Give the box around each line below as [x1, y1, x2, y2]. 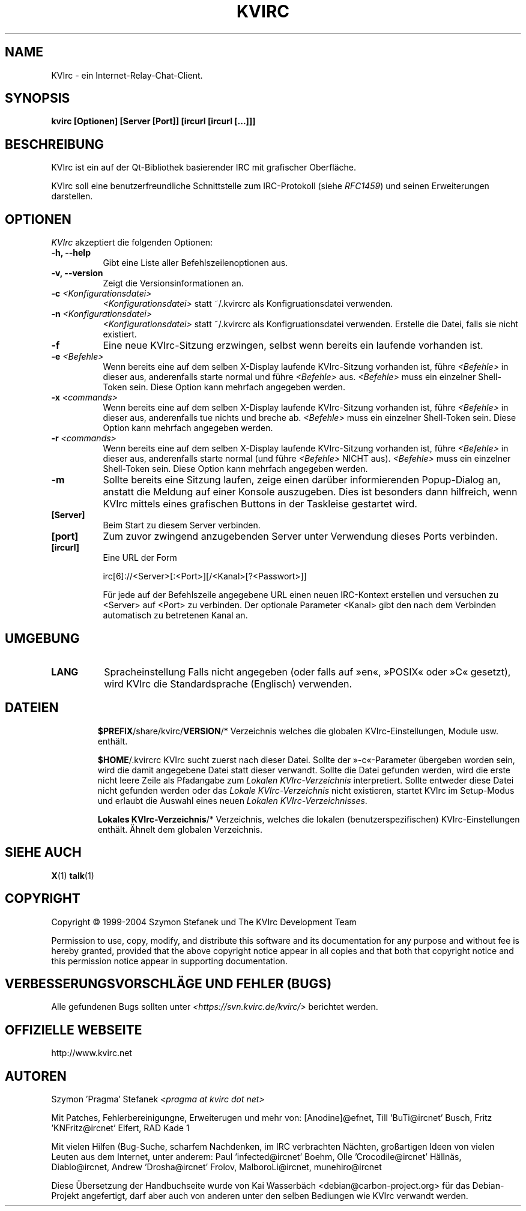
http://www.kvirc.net [51, 1048, 132, 1058]
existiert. [103, 329, 137, 340]
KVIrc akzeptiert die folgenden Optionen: [51, 237, 213, 248]
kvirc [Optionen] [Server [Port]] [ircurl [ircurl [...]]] [51, 116, 256, 127]
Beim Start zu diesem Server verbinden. [103, 520, 261, 531]
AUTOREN [5, 1068, 67, 1084]
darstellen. [51, 191, 93, 202]
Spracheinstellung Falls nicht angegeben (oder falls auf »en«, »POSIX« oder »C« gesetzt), [104, 665, 511, 678]
